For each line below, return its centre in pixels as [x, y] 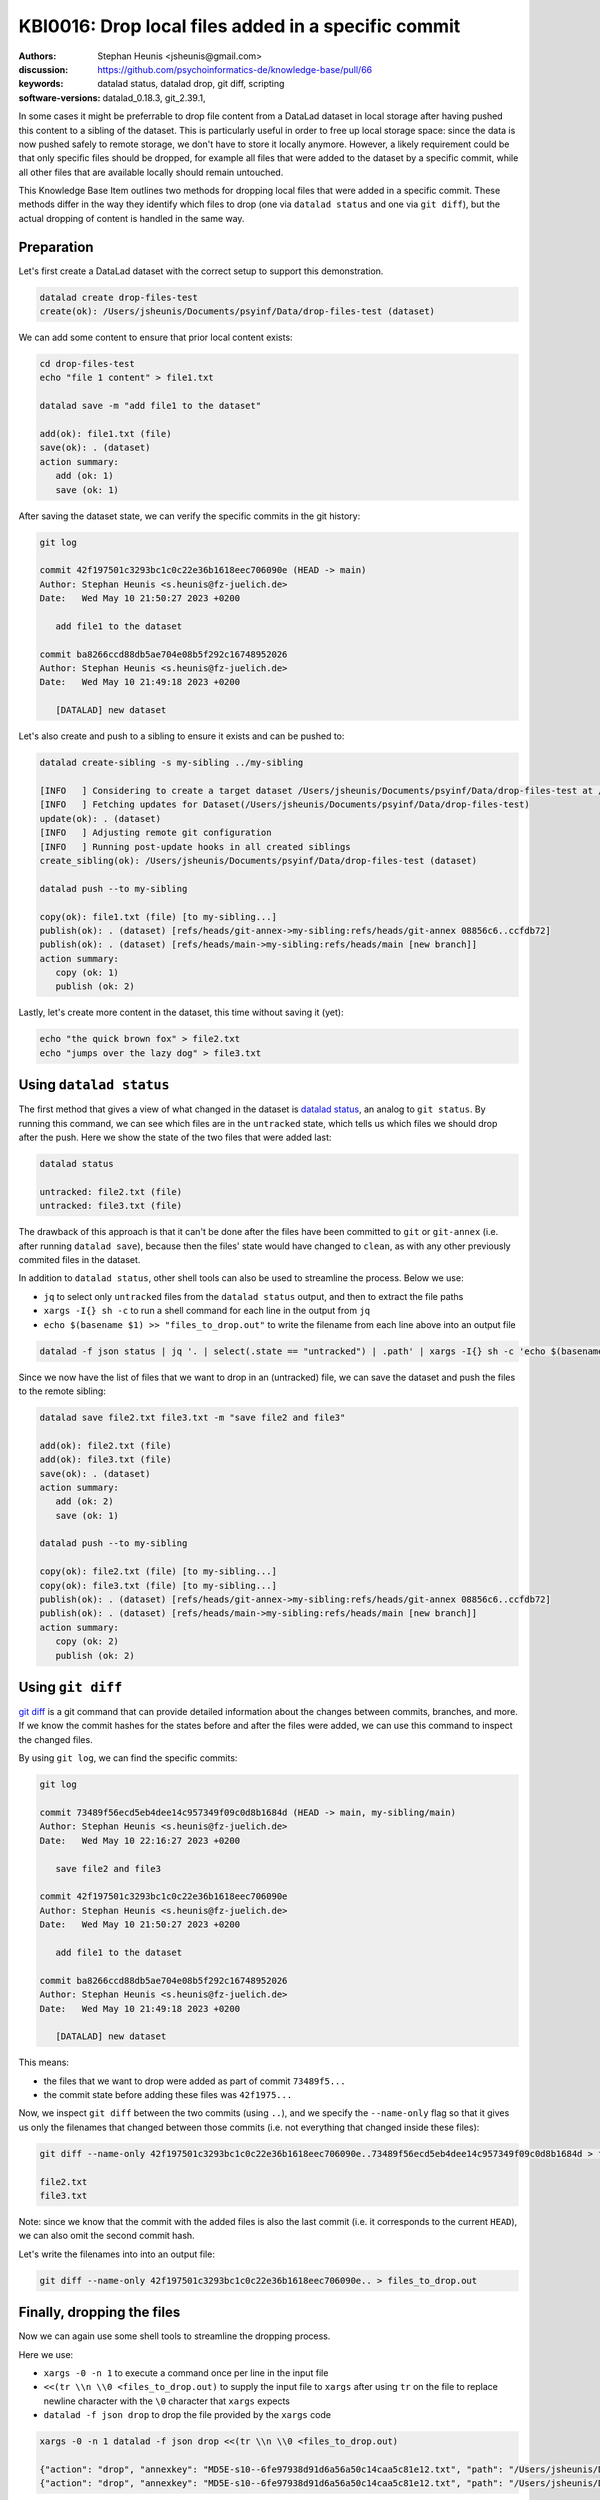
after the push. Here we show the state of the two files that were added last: [175, 1137]
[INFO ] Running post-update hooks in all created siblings [195, 846]
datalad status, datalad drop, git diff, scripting [191, 84]
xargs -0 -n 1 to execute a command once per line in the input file [186, 2373]
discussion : [43, 69]
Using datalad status [94, 1085]
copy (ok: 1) [87, 973]
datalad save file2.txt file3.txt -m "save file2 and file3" [192, 1417]
